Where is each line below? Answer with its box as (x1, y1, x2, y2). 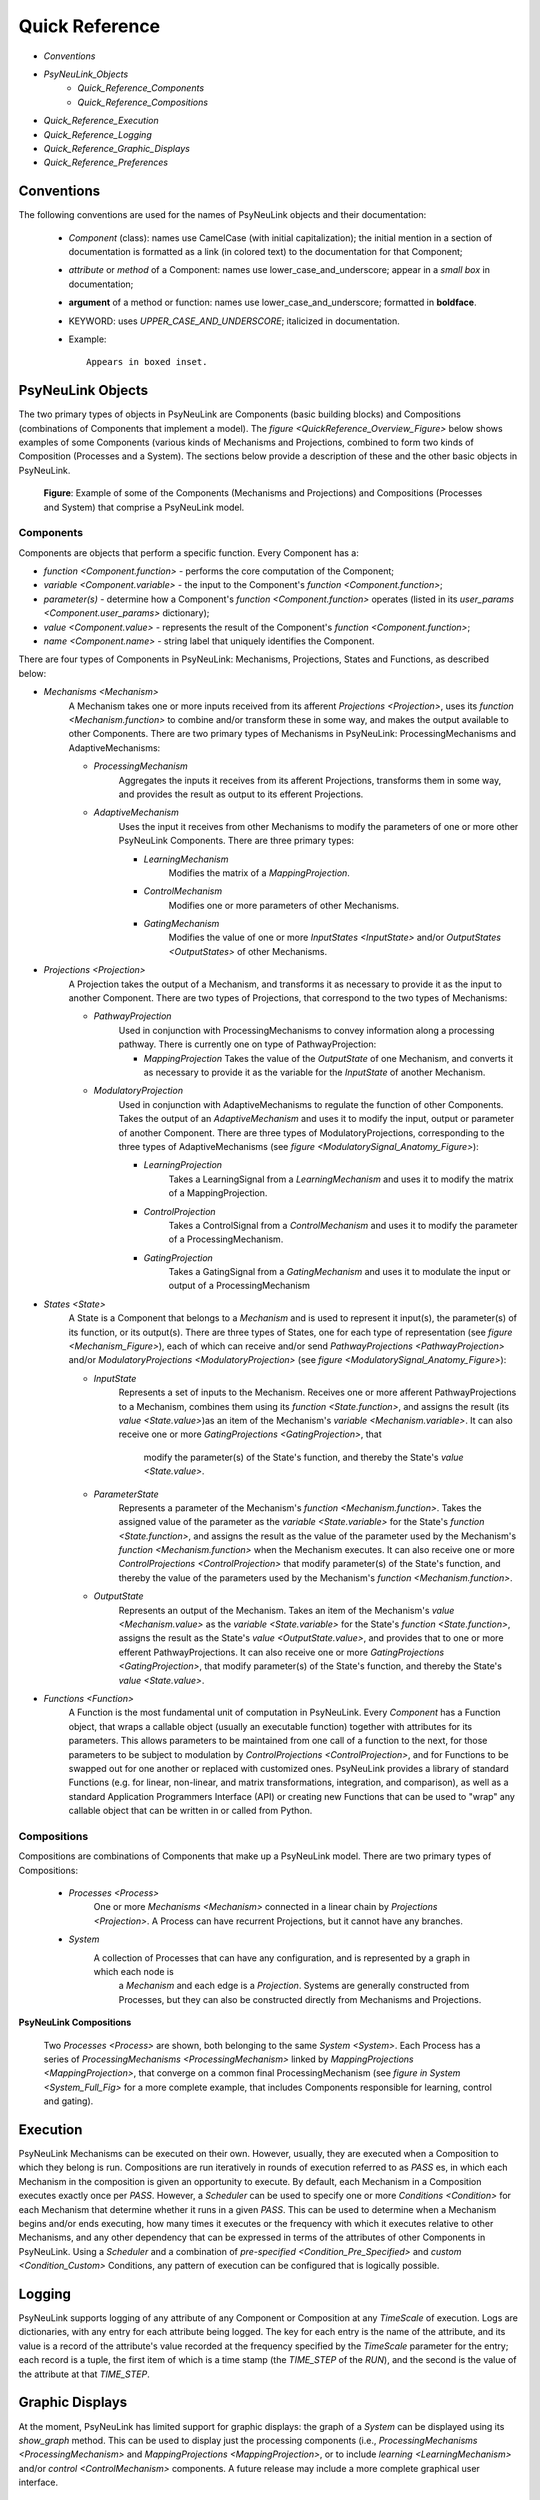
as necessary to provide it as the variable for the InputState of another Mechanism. (143, 1066, 486, 1078)
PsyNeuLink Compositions (18, 2016, 132, 2029)
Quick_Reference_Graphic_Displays (43, 142, 190, 154)
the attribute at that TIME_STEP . (18, 2368, 150, 2380)
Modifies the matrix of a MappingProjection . (168, 866, 350, 879)
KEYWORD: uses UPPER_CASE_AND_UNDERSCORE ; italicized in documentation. (68, 315, 400, 327)
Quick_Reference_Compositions (77, 96, 209, 108)
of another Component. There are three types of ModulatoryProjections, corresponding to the (118, 1126, 505, 1139)
